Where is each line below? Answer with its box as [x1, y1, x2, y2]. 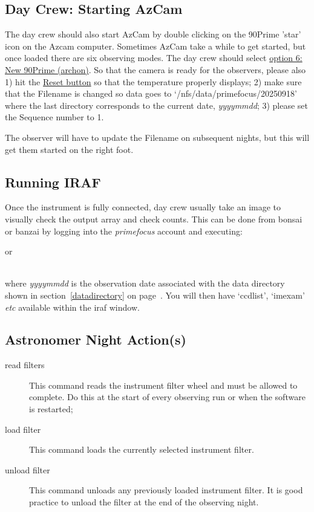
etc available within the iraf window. [5, 300, 140, 313]
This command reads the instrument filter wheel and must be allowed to [29, 378, 298, 391]
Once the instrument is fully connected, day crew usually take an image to [5, 201, 281, 213]
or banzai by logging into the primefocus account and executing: [5, 224, 243, 237]
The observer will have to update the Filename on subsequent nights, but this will [5, 131, 310, 143]
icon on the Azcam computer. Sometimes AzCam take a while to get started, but [5, 39, 306, 52]
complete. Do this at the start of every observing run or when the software [29, 390, 306, 403]
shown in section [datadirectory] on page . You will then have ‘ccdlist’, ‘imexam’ [5, 288, 305, 301]
